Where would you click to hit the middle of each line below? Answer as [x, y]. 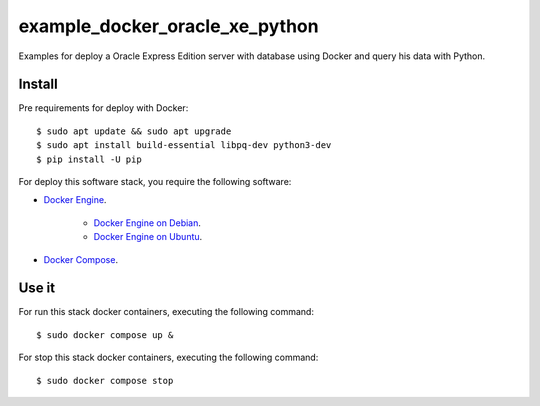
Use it [36, 288]
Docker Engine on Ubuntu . [148, 237]
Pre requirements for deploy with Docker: [103, 108]
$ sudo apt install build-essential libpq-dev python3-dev [184, 145]
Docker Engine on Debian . [147, 222]
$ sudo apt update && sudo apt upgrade [134, 131]
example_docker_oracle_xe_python [168, 26]
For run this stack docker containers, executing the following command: [166, 312]
